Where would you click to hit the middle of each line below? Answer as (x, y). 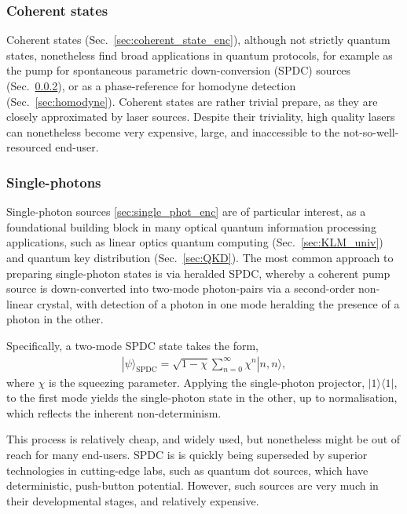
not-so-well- (371, 131)
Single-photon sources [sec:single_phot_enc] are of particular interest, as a (186, 211)
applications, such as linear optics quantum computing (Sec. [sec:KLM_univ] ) (195, 242)
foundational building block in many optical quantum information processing (191, 226)
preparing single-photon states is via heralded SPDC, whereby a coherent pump (198, 273)
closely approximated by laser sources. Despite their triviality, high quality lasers (201, 117)
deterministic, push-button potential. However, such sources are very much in (192, 485)
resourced (29, 147)
